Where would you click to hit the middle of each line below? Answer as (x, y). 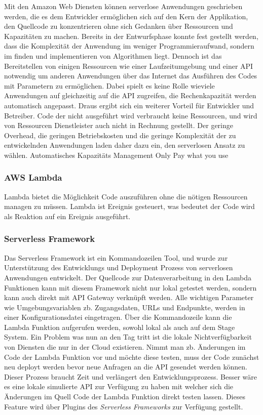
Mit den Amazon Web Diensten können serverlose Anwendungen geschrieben (123, 6)
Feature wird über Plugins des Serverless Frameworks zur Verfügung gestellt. (124, 406)
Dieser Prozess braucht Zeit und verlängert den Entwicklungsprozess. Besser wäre (131, 376)
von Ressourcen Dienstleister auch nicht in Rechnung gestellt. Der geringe (119, 125)
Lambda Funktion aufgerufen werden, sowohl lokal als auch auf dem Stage (120, 327)
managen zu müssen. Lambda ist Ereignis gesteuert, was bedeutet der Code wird (129, 206)
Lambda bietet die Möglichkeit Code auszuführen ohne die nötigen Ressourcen (126, 196)
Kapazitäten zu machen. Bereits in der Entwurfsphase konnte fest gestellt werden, (131, 36)
